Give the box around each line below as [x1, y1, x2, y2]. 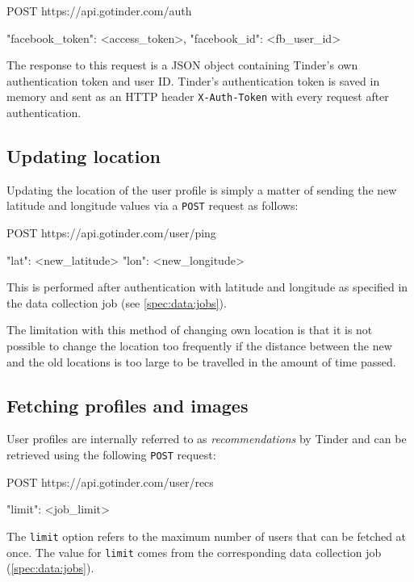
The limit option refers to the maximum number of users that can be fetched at [6, 527, 407, 544]
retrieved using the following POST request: [6, 446, 216, 463]
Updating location [6, 144, 161, 169]
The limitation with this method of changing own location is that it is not [6, 321, 373, 338]
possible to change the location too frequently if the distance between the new [6, 337, 392, 354]
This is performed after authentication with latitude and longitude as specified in [6, 278, 408, 295]
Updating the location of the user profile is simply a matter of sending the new [6, 181, 397, 198]
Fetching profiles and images [6, 392, 249, 417]
